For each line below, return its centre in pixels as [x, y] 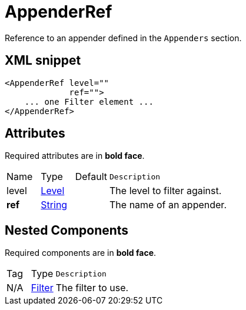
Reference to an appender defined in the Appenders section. [123, 38]
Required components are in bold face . [81, 253]
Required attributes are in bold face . [75, 156]
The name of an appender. [168, 205]
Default [91, 177]
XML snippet [43, 61]
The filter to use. [92, 288]
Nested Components [67, 230]
